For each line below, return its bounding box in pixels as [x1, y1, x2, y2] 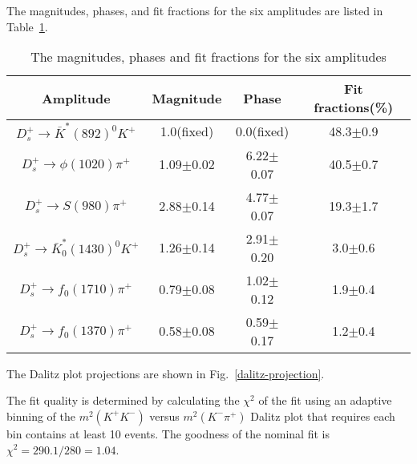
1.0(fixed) [160, 122, 214, 141]
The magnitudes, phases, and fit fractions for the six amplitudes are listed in [6, 2, 383, 18]
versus [149, 407, 180, 424]
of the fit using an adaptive [258, 392, 392, 409]
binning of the [6, 407, 75, 424]
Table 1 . [6, 18, 48, 34]
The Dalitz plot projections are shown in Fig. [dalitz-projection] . [6, 365, 325, 381]
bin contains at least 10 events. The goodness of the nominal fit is [6, 425, 330, 442]
